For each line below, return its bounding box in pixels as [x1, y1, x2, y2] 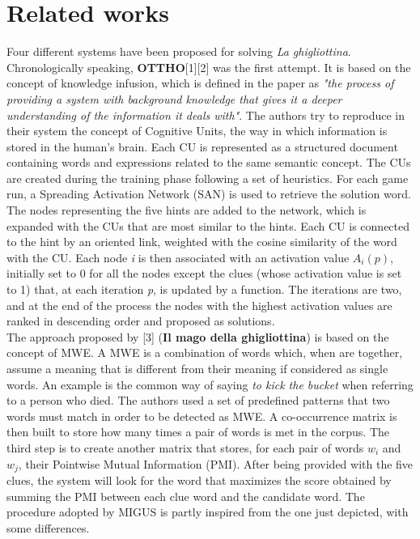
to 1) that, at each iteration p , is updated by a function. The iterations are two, [6, 281, 402, 298]
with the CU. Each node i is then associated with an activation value [6, 248, 350, 265]
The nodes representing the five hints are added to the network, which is [6, 202, 367, 219]
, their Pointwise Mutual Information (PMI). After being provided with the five [18, 455, 414, 472]
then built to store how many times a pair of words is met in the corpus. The [6, 423, 390, 440]
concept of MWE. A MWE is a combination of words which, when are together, [6, 344, 403, 361]
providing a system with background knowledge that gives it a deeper [6, 90, 342, 107]
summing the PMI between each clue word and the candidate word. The [6, 487, 365, 504]
